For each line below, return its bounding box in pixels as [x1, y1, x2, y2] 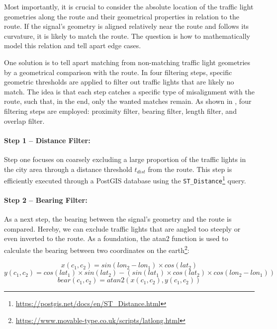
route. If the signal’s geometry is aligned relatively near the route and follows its [4, 21, 249, 31]
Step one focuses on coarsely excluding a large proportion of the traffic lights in [4, 154, 246, 164]
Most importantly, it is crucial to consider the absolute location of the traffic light [4, 1, 254, 11]
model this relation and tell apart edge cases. [4, 40, 141, 51]
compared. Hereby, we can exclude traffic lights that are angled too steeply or [4, 223, 241, 234]
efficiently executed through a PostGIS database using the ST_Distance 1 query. [4, 174, 246, 185]
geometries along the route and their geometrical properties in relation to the [4, 11, 239, 21]
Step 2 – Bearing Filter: [4, 195, 88, 205]
